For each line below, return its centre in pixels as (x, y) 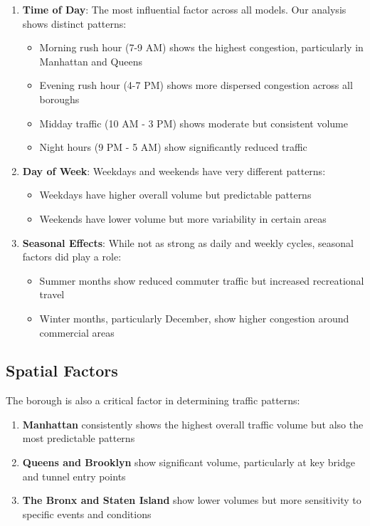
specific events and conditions (87, 514)
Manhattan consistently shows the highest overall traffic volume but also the (193, 424)
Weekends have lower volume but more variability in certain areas (183, 218)
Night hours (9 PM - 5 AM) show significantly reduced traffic (173, 147)
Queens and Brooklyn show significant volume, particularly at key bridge (189, 462)
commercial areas (77, 332)
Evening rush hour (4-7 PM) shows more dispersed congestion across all (196, 85)
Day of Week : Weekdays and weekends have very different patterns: (174, 170)
